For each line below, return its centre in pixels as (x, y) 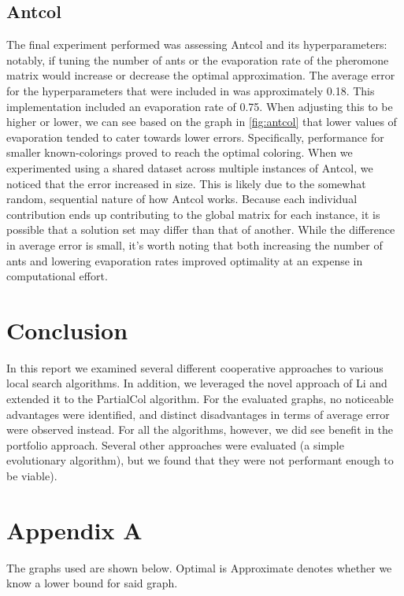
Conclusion (67, 329)
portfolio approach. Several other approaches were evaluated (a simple (175, 444)
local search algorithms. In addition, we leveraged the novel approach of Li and (197, 383)
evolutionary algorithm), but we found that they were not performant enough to (200, 460)
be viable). (32, 475)
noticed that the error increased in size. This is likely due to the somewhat (186, 183)
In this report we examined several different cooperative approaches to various (195, 367)
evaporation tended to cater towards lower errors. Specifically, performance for (195, 137)
